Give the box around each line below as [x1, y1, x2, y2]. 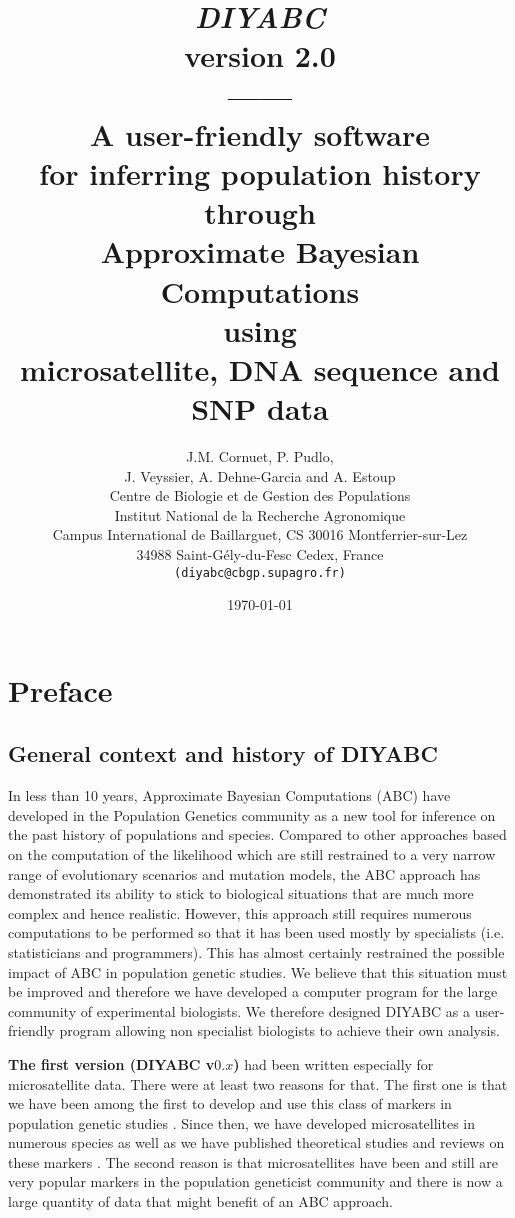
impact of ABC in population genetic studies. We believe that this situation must [8, 961, 508, 982]
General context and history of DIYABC [8, 738, 438, 769]
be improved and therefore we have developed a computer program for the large [8, 981, 498, 1002]
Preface [8, 669, 113, 710]
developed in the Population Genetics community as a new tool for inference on [8, 804, 496, 825]
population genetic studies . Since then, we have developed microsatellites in [8, 1112, 476, 1133]
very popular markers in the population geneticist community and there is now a [8, 1171, 503, 1192]
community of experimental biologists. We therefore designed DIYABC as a [8, 1000, 471, 1021]
